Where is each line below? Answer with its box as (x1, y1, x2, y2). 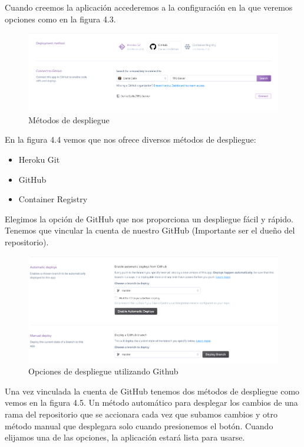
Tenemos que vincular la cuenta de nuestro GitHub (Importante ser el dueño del (5, 224, 295, 236)
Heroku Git (18, 153, 60, 165)
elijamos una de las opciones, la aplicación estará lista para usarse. (5, 431, 245, 443)
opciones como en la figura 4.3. (5, 12, 116, 25)
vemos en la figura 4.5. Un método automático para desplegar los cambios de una (5, 396, 298, 409)
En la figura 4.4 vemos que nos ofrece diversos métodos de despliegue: (5, 133, 256, 146)
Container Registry (18, 193, 88, 205)
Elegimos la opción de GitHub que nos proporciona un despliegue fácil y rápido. (5, 212, 293, 225)
